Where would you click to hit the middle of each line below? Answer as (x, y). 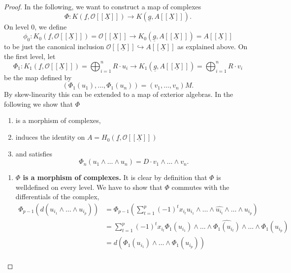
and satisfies (34, 153)
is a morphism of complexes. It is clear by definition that (115, 177)
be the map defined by (38, 77)
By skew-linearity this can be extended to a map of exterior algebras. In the (119, 94)
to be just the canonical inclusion (54, 46)
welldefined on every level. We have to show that (89, 187)
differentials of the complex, (57, 197)
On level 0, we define (35, 26)
